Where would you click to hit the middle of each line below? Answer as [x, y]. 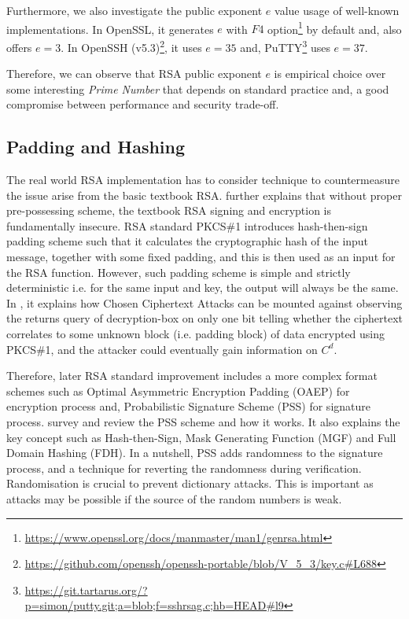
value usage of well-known [337, 10]
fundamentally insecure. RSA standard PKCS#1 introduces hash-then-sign [187, 225]
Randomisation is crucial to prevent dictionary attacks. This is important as [190, 483]
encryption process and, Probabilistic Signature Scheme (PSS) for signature [188, 406]
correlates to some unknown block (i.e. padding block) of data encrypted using [196, 334]
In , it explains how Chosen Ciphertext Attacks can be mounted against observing [204, 302]
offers [19, 47]
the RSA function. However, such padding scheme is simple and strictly [179, 272]
